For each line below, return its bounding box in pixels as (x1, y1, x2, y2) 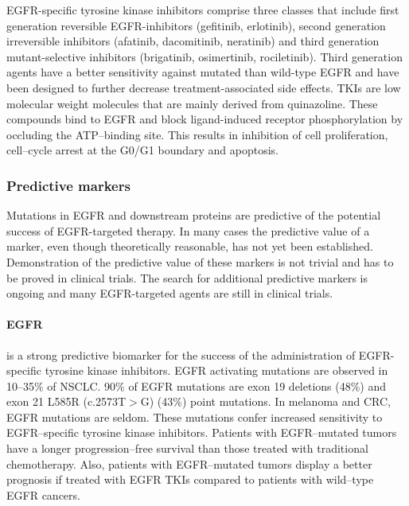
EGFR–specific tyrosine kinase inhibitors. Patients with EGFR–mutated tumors (6, 424, 397, 441)
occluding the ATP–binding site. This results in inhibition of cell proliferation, (6, 126, 388, 142)
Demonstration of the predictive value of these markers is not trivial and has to (6, 253, 394, 270)
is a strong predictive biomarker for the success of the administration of (6, 346, 356, 363)
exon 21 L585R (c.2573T (6, 393, 127, 410)
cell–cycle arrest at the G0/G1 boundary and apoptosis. (6, 142, 279, 158)
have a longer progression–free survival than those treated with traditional (6, 440, 368, 457)
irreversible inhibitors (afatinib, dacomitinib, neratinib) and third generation (6, 33, 380, 49)
